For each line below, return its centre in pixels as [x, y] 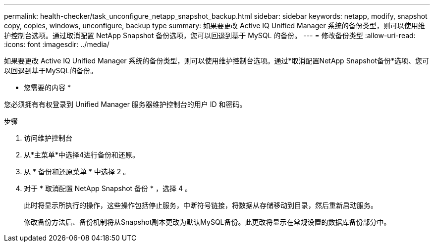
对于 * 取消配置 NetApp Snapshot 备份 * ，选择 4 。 [108, 188]
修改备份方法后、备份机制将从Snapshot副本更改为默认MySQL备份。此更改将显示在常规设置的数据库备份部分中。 [207, 222]
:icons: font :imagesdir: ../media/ [57, 44]
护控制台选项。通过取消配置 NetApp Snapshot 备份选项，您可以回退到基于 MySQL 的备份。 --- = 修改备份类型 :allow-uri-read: [210, 35]
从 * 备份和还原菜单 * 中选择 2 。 [77, 172]
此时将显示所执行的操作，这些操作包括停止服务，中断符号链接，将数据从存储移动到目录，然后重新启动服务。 [201, 205]
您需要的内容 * [47, 87]
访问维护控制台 [48, 138]
